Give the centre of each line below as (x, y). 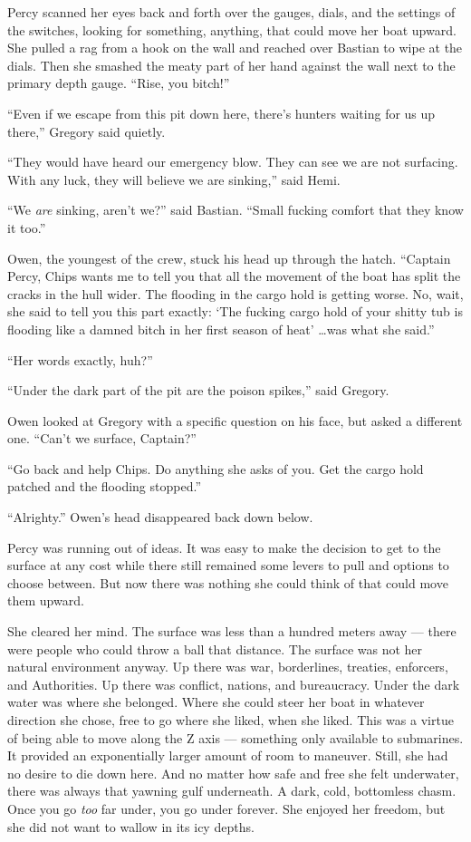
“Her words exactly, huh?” (80, 359)
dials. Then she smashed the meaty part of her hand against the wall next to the (231, 65)
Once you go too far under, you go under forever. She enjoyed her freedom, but (226, 808)
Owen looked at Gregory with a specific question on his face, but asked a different (235, 420)
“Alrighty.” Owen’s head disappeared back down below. (160, 517)
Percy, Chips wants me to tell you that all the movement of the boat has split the (234, 276)
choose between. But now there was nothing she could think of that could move (228, 582)
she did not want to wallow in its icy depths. (131, 826)
